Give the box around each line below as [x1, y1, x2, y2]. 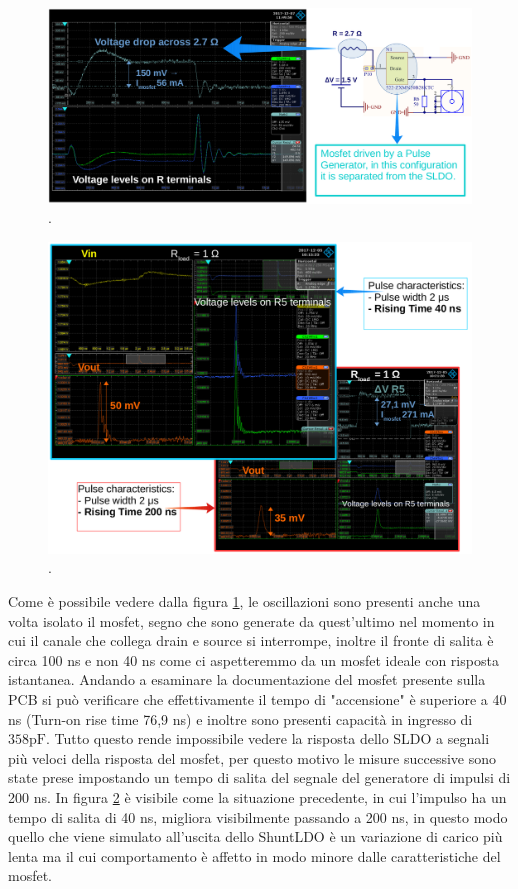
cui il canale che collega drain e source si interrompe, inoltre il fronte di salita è [8, 630, 494, 651]
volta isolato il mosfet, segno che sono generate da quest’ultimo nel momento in [8, 610, 495, 631]
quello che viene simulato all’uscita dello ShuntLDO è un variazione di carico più [8, 826, 503, 847]
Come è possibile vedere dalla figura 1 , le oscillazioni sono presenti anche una [8, 591, 481, 611]
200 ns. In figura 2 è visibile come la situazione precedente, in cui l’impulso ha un [8, 786, 507, 807]
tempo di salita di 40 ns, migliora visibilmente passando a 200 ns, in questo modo [8, 806, 508, 827]
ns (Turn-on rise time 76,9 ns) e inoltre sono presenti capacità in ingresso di [8, 708, 473, 729]
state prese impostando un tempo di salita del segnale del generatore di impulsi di [8, 767, 511, 788]
